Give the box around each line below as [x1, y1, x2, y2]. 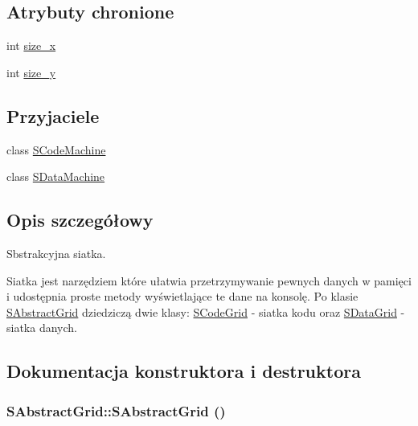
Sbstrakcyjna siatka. [6, 244, 106, 261]
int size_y [6, 63, 56, 80]
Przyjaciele [6, 103, 100, 128]
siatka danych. [6, 319, 77, 336]
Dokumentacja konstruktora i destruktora [6, 358, 361, 383]
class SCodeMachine [6, 141, 106, 158]
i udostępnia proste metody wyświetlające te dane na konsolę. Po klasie [6, 288, 359, 305]
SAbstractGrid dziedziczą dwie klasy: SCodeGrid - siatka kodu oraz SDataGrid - [6, 303, 405, 320]
